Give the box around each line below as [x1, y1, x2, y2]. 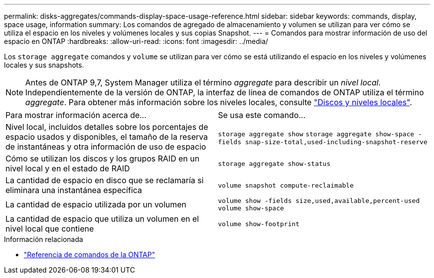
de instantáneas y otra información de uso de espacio [5, 142, 206, 152]
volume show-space [218, 204, 284, 212]
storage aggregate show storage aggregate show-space [218, 130, 414, 138]
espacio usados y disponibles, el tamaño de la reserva [5, 132, 208, 142]
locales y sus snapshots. [4, 61, 84, 69]
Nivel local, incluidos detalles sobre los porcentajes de [5, 122, 208, 132]
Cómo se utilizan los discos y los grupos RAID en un [5, 154, 200, 163]
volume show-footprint [218, 220, 300, 228]
